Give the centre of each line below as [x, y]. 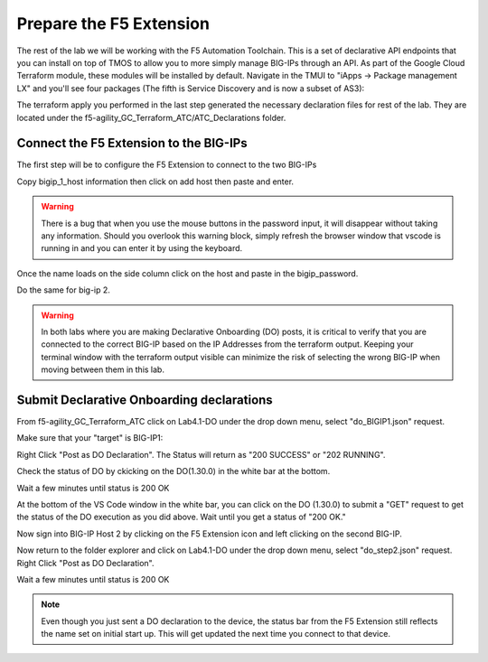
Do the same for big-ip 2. [63, 290]
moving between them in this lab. [103, 369]
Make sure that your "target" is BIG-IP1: [90, 438]
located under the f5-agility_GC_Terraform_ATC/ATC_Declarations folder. [151, 117]
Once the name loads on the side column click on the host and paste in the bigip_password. [188, 273]
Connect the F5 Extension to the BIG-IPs [132, 143]
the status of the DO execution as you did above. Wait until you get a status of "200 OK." [182, 517]
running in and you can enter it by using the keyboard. [142, 248]
